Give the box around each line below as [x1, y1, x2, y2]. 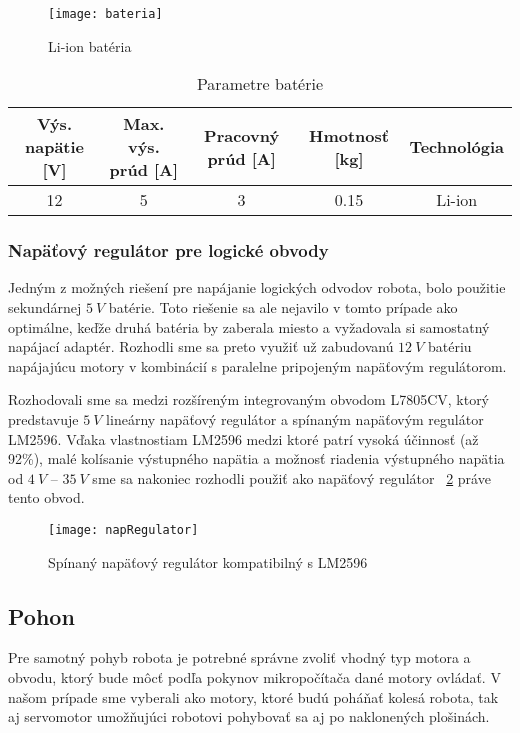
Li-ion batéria [48, 35, 132, 56]
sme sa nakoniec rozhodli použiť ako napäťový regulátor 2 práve [92, 467, 491, 488]
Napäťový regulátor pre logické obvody [8, 238, 329, 263]
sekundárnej [8, 297, 82, 318]
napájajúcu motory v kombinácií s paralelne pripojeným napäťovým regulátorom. [8, 355, 507, 376]
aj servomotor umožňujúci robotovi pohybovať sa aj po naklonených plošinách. [8, 706, 490, 727]
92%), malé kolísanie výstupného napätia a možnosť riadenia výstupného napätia [8, 448, 505, 469]
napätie [25, 135, 85, 159]
